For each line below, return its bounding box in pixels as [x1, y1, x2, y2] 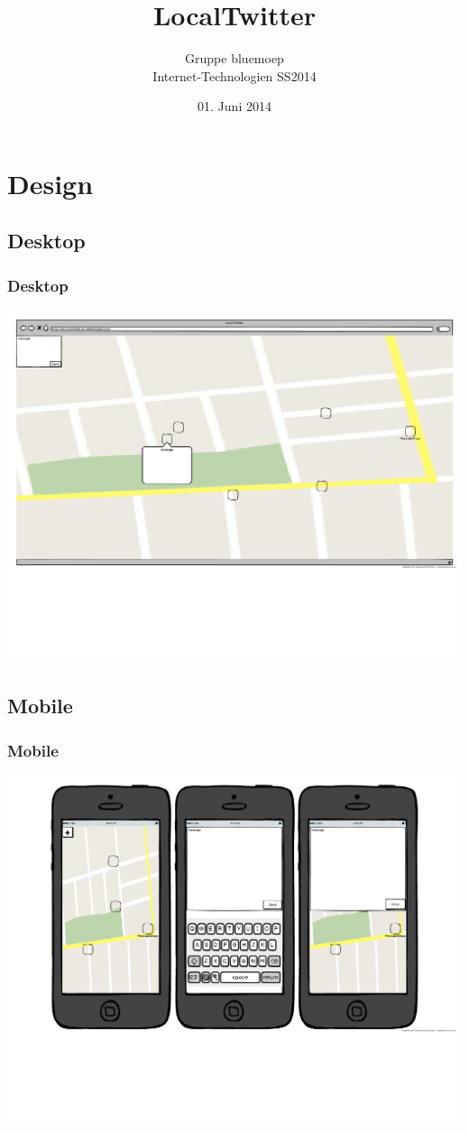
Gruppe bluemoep [185, 49, 284, 68]
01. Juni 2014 [198, 97, 271, 116]
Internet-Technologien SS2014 [152, 66, 317, 85]
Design [7, 164, 94, 201]
